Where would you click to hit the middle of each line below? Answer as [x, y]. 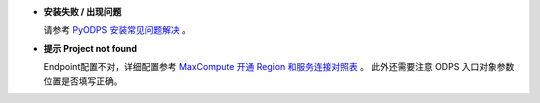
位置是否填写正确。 [83, 81]
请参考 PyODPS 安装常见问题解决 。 [117, 30]
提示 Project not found [90, 48]
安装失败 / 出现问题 [82, 11]
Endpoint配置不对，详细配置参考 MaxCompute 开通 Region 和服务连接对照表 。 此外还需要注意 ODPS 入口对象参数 [279, 67]
